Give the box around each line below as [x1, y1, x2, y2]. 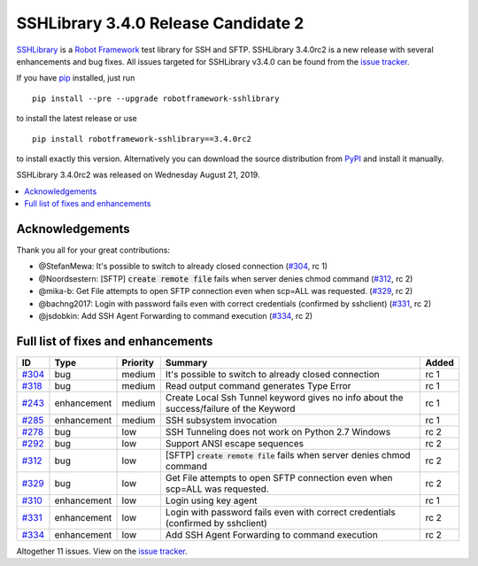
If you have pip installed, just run [16, 73, 135, 83]
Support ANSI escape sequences [165, 437, 305, 449]
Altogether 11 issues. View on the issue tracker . [16, 546, 188, 556]
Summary [165, 356, 208, 368]
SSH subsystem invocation [165, 414, 278, 426]
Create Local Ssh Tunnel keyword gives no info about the [165, 391, 404, 403]
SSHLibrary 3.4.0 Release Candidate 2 [16, 13, 305, 33]
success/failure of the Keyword [165, 402, 296, 415]
